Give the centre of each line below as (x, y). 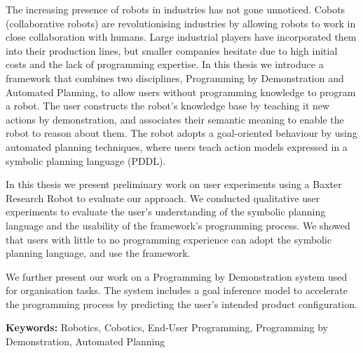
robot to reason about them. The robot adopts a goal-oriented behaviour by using (181, 133)
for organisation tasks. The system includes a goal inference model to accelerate (177, 290)
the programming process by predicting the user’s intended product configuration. (181, 304)
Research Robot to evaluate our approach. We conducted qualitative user (163, 198)
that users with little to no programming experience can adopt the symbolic (169, 239)
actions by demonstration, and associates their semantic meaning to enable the (175, 119)
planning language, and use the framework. (98, 253)
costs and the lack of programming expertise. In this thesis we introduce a (165, 64)
